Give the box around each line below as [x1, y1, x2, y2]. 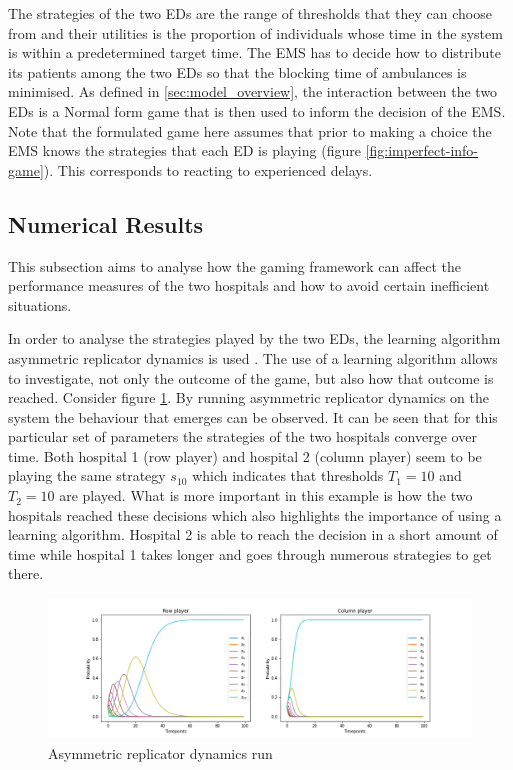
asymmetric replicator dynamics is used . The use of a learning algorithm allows [8, 347, 498, 368]
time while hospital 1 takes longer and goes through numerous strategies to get [8, 543, 492, 564]
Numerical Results [8, 208, 204, 239]
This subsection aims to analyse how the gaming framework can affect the [8, 255, 462, 276]
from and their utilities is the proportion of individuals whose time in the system [8, 22, 503, 43]
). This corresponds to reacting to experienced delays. [43, 159, 373, 180]
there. [8, 563, 44, 584]
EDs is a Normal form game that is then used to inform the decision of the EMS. [8, 100, 506, 121]
